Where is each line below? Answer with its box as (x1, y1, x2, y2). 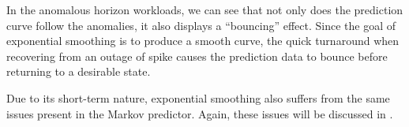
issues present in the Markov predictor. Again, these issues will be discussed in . (6, 105, 393, 121)
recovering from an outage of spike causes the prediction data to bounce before (6, 47, 388, 64)
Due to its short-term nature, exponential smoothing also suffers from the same (6, 89, 390, 106)
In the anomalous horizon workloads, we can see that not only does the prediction (6, 2, 403, 17)
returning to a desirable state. (6, 63, 151, 80)
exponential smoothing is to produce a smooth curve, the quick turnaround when (6, 32, 400, 49)
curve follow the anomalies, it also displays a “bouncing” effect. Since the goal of (6, 17, 396, 33)
